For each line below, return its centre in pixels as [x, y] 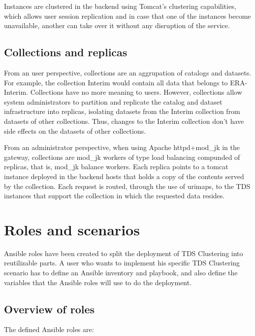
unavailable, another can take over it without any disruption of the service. [117, 25]
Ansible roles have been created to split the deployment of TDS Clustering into [124, 253]
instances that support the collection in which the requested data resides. [114, 196]
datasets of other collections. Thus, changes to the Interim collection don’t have [124, 121]
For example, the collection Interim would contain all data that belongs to [116, 82]
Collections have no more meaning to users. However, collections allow [136, 92]
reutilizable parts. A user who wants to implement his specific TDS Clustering [122, 263]
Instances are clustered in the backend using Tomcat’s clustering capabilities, [120, 6]
